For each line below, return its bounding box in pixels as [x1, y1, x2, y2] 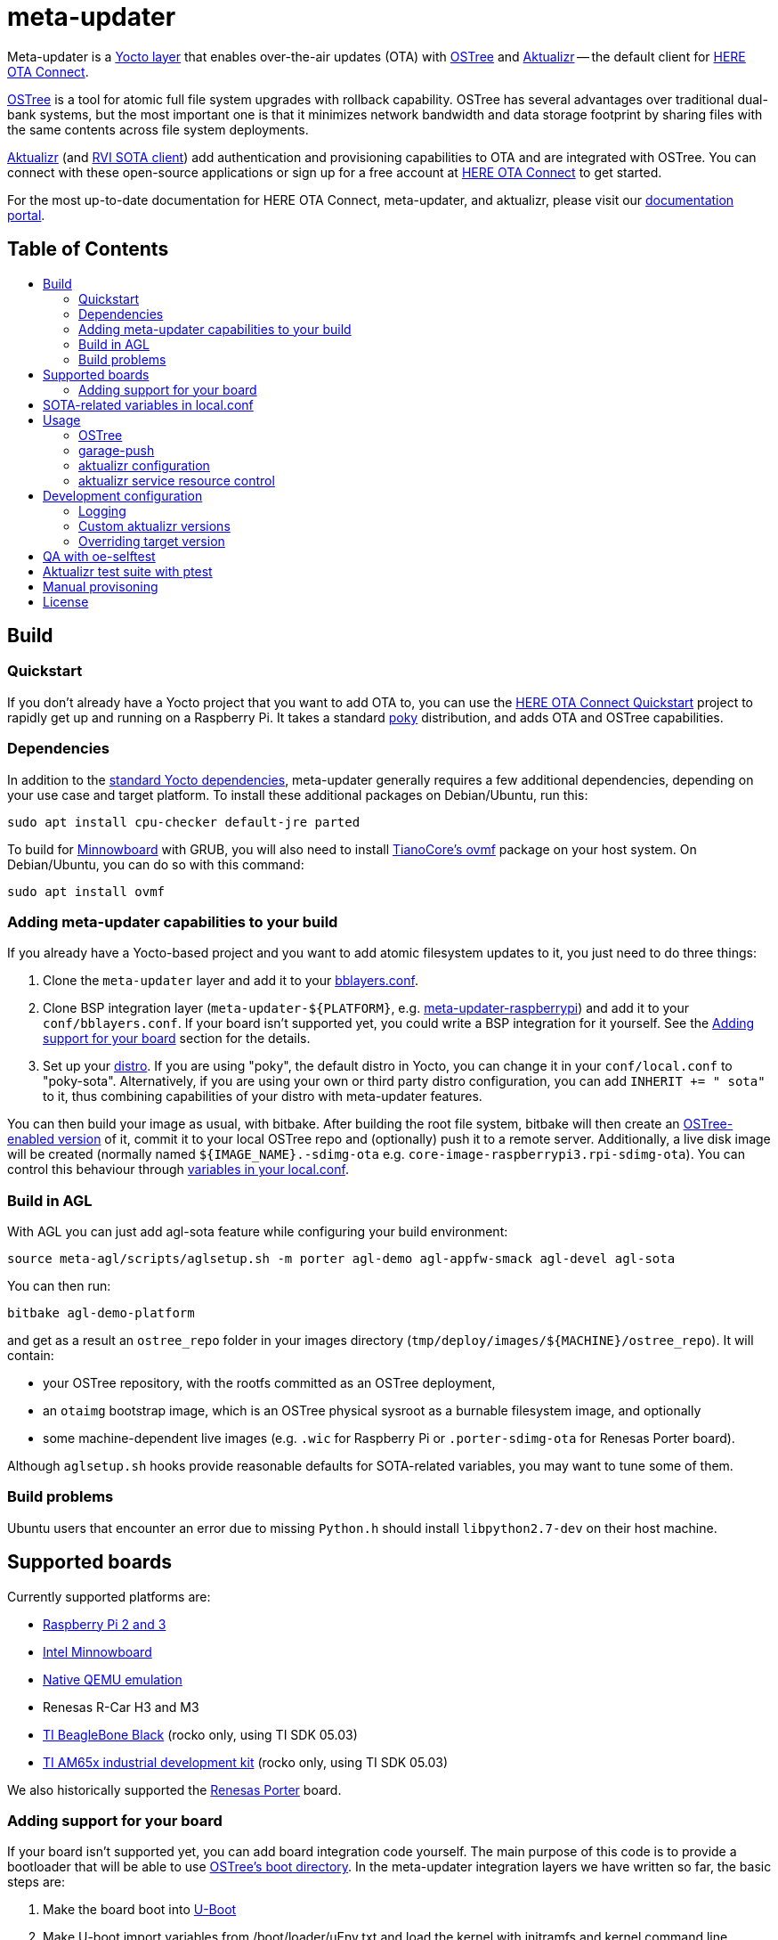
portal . [7, 207, 45, 223]
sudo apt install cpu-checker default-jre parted [7, 814, 361, 829]
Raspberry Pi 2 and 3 [43, 1616, 166, 1632]
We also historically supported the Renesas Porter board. [7, 1781, 342, 1797]
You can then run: [7, 1278, 111, 1294]
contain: [7, 1348, 54, 1364]
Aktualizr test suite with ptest [43, 563, 213, 579]
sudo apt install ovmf [7, 884, 166, 899]
